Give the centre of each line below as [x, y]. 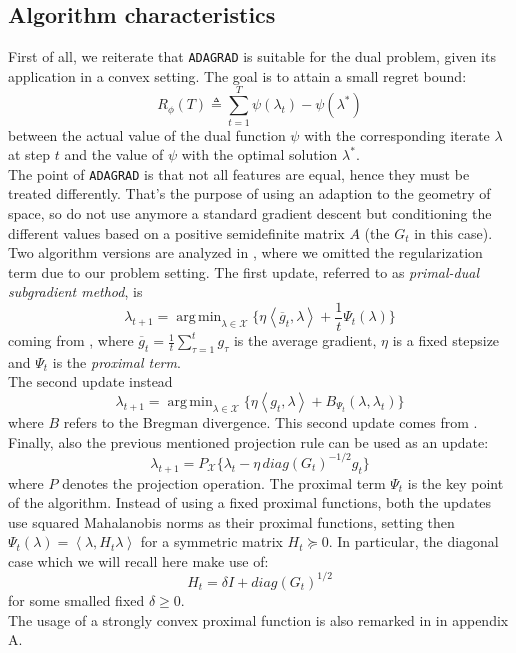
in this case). [453, 232]
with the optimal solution [259, 154]
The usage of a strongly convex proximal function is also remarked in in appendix [258, 619]
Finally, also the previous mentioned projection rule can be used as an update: [248, 441]
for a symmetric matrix [211, 541]
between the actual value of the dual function [147, 134]
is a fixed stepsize [446, 340]
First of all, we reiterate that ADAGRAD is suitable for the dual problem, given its [252, 56]
